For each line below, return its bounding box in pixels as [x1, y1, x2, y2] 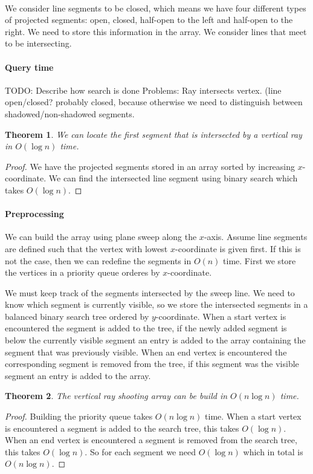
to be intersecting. [5, 37, 72, 50]
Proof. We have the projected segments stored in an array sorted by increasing [5, 160, 295, 172]
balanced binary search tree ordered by [5, 310, 149, 322]
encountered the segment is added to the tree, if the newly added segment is [5, 322, 287, 334]
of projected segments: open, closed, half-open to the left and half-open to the [5, 13, 293, 26]
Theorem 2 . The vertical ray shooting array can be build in [5, 389, 228, 402]
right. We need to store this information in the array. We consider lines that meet [5, 25, 307, 37]
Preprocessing [5, 207, 64, 220]
